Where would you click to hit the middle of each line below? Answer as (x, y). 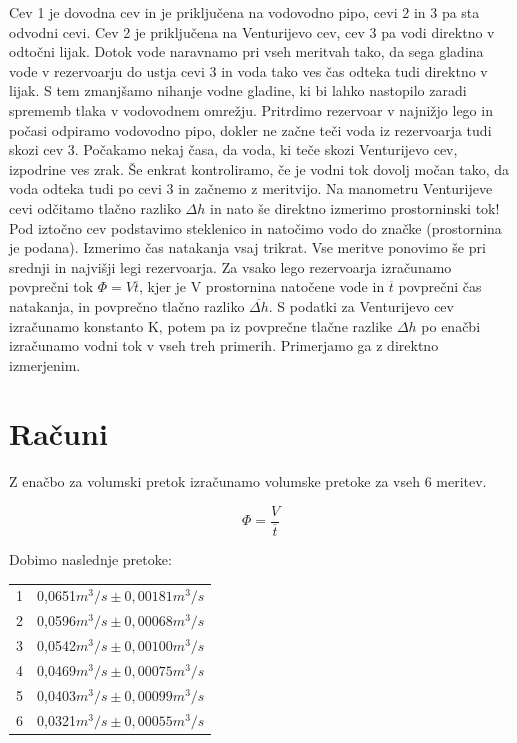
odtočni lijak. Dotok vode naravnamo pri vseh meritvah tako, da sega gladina (246, 51)
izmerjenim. (45, 364)
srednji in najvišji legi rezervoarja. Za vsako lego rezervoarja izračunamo (230, 266)
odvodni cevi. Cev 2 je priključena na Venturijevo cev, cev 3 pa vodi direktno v (252, 31)
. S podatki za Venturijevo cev (361, 305)
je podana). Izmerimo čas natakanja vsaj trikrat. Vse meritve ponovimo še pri (247, 247)
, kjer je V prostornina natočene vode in (261, 286)
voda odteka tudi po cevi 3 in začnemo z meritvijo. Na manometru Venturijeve (251, 188)
